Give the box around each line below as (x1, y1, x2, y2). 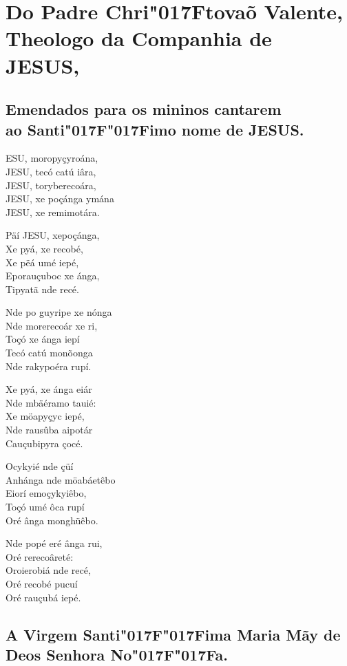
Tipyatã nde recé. (6, 281, 79, 296)
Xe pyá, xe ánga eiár (6, 382, 92, 396)
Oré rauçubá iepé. (6, 590, 81, 604)
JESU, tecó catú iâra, (6, 164, 96, 178)
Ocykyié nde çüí (6, 459, 74, 473)
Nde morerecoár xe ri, (6, 318, 98, 332)
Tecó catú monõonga (6, 345, 93, 360)
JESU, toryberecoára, (6, 178, 96, 192)
